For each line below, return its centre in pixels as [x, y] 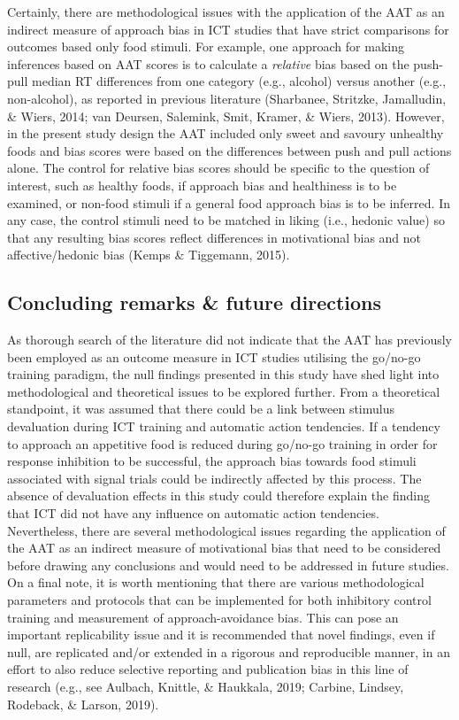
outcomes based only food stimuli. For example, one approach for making [206, 46]
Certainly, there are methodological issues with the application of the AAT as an [226, 12]
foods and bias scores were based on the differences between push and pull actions [229, 150]
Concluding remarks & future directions [195, 302]
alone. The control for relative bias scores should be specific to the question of [218, 168]
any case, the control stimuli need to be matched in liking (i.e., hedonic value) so [226, 220]
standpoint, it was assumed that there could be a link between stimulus [201, 409]
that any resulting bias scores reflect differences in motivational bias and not [214, 237]
